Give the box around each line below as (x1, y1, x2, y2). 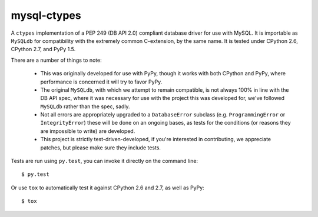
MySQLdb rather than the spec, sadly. (40, 103, 130, 110)
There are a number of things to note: (11, 56, 102, 64)
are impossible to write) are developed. (40, 127, 135, 135)
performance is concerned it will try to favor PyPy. (40, 78, 163, 85)
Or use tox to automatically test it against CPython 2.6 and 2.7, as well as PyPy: (11, 184, 204, 191)
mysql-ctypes (11, 9, 82, 22)
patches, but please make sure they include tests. (40, 144, 161, 151)
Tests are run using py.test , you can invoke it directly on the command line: (11, 158, 198, 165)
